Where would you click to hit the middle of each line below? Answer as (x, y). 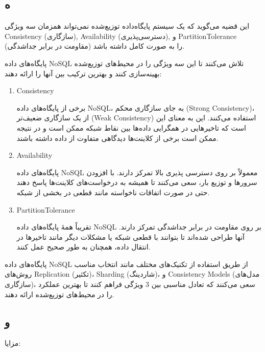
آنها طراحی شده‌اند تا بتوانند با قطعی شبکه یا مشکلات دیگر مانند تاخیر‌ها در (131, 236)
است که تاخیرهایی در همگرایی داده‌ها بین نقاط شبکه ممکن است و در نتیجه (131, 127)
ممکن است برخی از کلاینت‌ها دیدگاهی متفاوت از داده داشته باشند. (117, 138)
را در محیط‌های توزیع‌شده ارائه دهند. (59, 294)
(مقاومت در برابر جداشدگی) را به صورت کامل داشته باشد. (95, 46)
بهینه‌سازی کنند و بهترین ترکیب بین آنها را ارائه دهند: (83, 73)
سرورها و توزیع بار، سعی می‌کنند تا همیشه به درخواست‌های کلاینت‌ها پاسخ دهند (137, 182)
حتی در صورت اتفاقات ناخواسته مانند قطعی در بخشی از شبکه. (113, 192)
